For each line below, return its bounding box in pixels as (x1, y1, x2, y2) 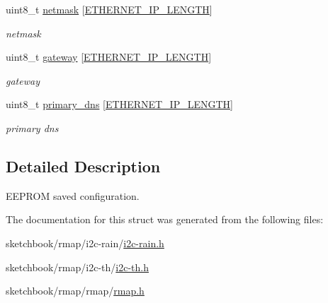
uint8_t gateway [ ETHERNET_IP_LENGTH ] (6, 49, 212, 64)
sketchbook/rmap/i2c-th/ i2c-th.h (6, 259, 149, 274)
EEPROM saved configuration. (6, 188, 140, 203)
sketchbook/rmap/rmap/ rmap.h (6, 283, 145, 298)
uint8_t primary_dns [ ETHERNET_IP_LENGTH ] (6, 97, 233, 112)
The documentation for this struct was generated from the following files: (6, 212, 324, 227)
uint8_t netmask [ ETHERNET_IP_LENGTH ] (6, 2, 213, 16)
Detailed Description (6, 155, 161, 177)
